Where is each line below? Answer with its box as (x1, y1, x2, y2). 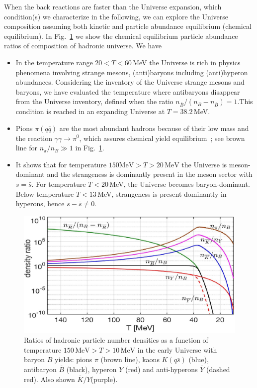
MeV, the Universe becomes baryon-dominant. (109, 178, 250, 189)
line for (15, 142, 38, 153)
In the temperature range (15, 57, 93, 67)
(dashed (206, 364, 230, 375)
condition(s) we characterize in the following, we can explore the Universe (4, 11, 228, 21)
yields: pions (55, 354, 92, 365)
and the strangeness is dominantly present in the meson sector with (47, 169, 253, 179)
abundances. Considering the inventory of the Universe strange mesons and (15, 77, 245, 87)
